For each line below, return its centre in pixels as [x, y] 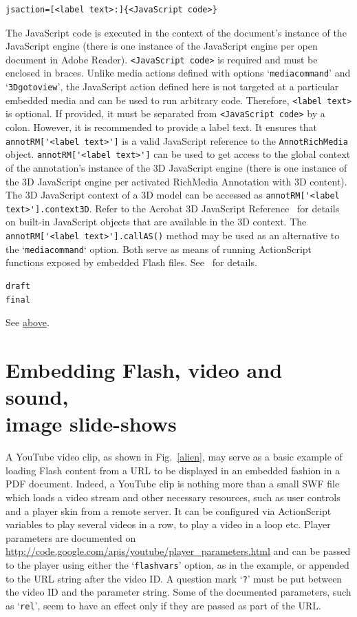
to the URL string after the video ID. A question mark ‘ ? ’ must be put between [174, 578]
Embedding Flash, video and [144, 369]
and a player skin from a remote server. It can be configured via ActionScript [169, 510]
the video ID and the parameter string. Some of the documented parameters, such [178, 592]
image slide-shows [91, 424]
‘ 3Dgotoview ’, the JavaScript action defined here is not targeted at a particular [172, 87]
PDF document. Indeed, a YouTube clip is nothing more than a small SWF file [173, 484]
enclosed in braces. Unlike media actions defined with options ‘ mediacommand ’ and [178, 73]
